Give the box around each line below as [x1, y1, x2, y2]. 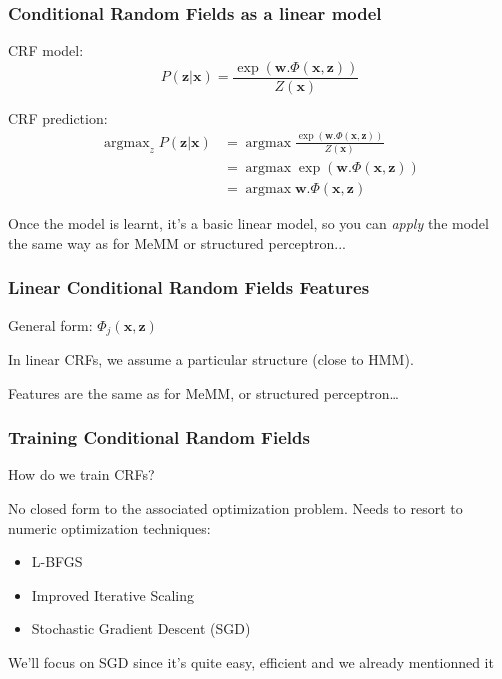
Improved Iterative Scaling [31, 584, 195, 605]
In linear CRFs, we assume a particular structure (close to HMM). [8, 349, 414, 370]
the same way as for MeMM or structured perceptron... [8, 232, 347, 253]
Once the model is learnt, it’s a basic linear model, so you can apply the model [8, 213, 489, 234]
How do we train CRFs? [8, 464, 155, 485]
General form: [8, 314, 93, 335]
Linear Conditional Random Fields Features [8, 275, 370, 300]
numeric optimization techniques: [8, 517, 211, 538]
